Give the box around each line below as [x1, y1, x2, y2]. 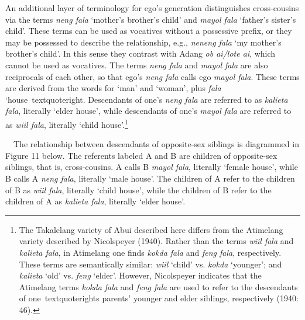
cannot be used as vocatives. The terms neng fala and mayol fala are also [5, 58, 268, 71]
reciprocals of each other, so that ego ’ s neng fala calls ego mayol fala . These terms [5, 70, 300, 82]
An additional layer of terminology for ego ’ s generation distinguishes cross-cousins [5, 2, 299, 13]
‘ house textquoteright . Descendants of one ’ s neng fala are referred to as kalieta [5, 93, 288, 105]
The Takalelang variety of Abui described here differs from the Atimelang [19, 223, 283, 235]
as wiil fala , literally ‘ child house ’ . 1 [5, 116, 128, 130]
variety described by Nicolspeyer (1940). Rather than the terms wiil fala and [19, 235, 294, 247]
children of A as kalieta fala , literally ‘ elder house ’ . [5, 195, 186, 207]
